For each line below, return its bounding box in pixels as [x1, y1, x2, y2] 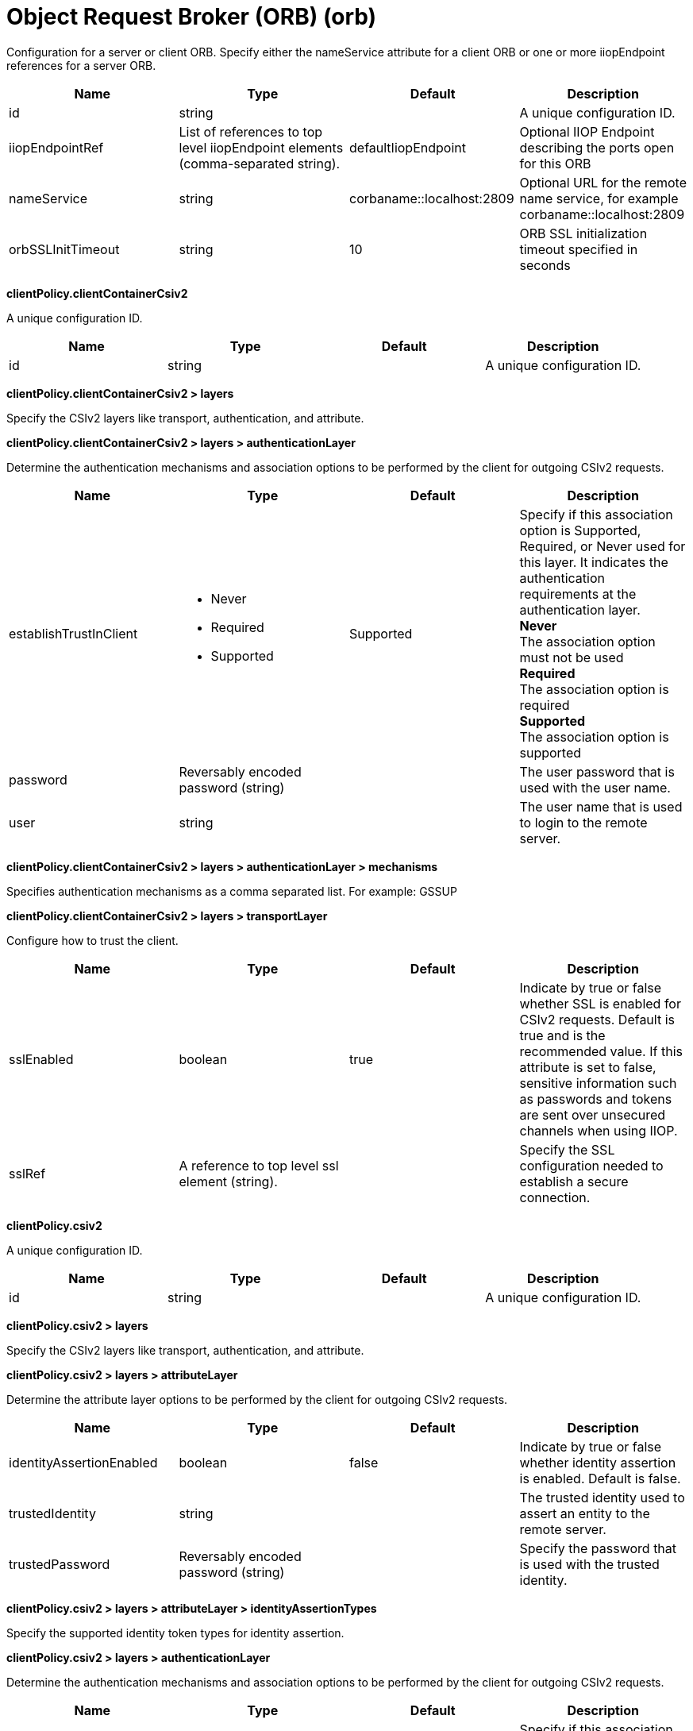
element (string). [179, 1173, 278, 1189]
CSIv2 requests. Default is [519, 1011, 675, 1027]
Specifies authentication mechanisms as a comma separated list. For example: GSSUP [6, 884, 457, 898]
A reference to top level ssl [179, 1157, 339, 1174]
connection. [519, 1189, 591, 1205]
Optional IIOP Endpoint [519, 123, 655, 140]
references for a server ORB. [6, 58, 156, 72]
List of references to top [179, 123, 323, 140]
